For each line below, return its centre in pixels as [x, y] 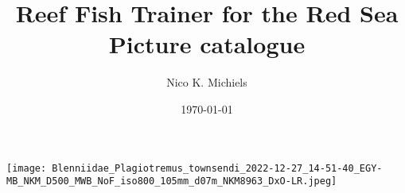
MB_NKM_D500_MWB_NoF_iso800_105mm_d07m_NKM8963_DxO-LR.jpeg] [172, 181]
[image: [27, 168]
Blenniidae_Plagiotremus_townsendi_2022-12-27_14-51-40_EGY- [217, 168]
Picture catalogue [207, 44]
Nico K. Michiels [207, 82]
